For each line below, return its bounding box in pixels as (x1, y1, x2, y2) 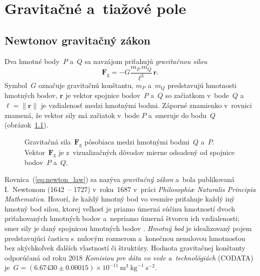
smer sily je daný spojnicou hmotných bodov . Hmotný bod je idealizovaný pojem (4, 222, 252, 233)
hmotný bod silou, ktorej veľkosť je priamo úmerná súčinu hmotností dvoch (4, 203, 236, 213)
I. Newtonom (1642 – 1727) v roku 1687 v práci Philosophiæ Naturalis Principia (4, 183, 256, 194)
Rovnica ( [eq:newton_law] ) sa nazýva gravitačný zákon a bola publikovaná (4, 174, 235, 184)
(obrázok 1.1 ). (4, 119, 48, 130)
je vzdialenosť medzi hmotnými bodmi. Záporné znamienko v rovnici (41, 100, 252, 110)
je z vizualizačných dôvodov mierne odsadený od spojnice (58, 146, 235, 157)
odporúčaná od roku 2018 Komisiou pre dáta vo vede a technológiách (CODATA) (4, 252, 254, 262)
